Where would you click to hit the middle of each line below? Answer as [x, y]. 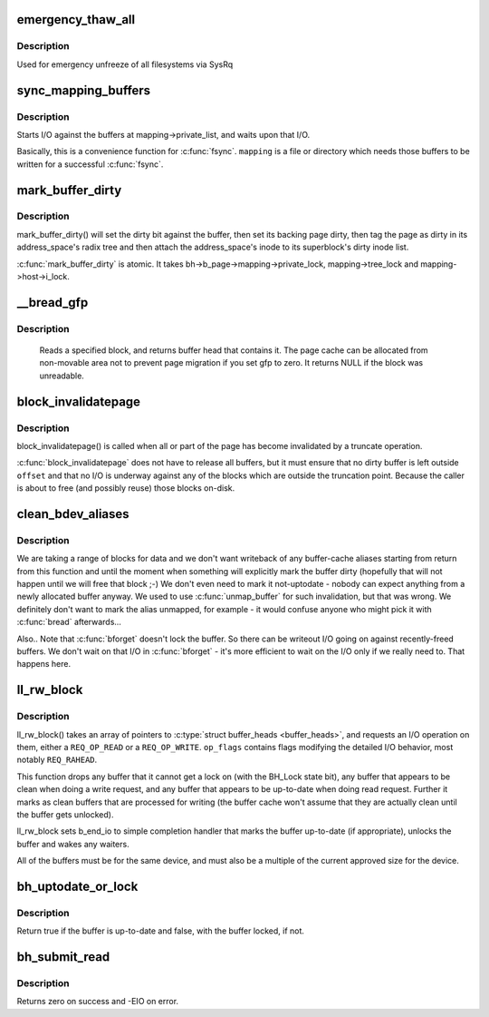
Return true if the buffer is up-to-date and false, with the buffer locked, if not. [161, 931]
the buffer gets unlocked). [65, 814]
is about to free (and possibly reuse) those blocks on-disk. [126, 488]
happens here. [44, 664]
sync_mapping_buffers [84, 90]
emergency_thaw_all [76, 20]
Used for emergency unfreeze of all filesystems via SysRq [125, 64]
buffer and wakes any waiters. [73, 844]
